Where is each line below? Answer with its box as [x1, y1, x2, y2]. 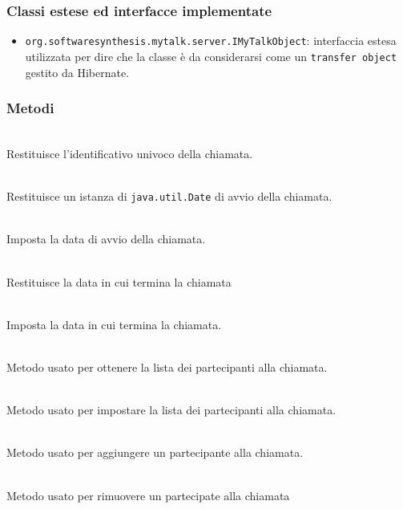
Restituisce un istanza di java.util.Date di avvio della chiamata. [6, 188, 332, 205]
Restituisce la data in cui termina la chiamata [6, 273, 232, 290]
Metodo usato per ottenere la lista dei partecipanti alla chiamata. [6, 358, 328, 375]
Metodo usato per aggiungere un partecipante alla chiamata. [6, 444, 304, 461]
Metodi [6, 98, 54, 118]
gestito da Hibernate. [25, 63, 130, 80]
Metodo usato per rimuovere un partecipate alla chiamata [6, 487, 290, 503]
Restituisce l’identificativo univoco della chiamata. [6, 145, 253, 161]
